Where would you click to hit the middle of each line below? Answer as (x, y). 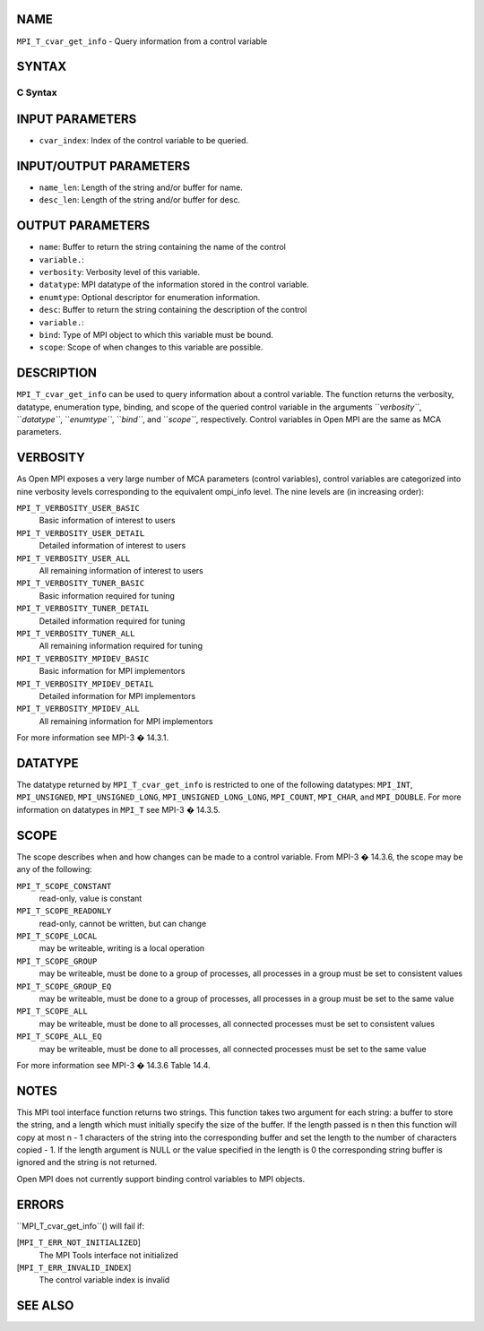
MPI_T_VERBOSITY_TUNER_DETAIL (83, 609)
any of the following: (55, 869)
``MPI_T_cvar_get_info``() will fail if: (81, 1226)
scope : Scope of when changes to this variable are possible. (151, 347)
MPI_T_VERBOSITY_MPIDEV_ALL (78, 709)
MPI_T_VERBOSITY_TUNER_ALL (76, 633)
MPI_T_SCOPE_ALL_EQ (59, 1037)
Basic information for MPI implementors (112, 671)
